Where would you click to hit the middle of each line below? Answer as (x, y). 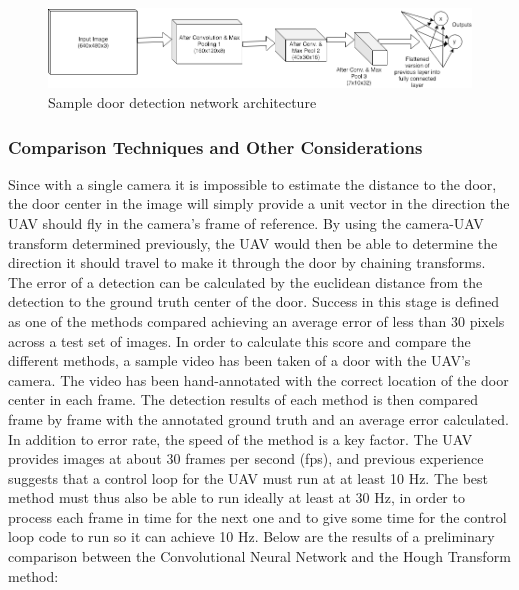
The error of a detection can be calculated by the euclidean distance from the (245, 281)
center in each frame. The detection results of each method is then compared (243, 399)
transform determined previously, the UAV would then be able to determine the (253, 242)
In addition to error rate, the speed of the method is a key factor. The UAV (240, 438)
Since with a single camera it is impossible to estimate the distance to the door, (252, 183)
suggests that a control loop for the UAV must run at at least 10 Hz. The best (248, 477)
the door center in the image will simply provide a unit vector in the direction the (259, 203)
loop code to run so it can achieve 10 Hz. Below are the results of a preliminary (251, 536)
